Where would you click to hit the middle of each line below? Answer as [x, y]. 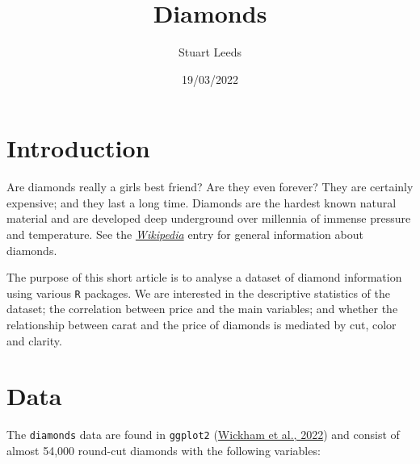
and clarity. [34, 340]
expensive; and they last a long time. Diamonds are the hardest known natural [202, 202]
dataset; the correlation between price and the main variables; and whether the [202, 309]
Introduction [78, 148]
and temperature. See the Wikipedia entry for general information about [185, 234]
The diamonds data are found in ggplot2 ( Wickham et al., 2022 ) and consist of [203, 435]
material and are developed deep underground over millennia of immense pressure [209, 218]
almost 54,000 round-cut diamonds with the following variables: [164, 451]
